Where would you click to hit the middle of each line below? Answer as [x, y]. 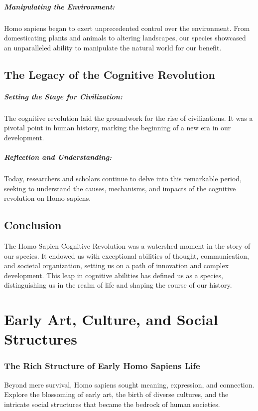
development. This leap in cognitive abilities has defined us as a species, [114, 275]
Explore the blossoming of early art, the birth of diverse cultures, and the [116, 394]
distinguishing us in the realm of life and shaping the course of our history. [118, 285]
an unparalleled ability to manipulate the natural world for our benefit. [113, 47]
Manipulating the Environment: [60, 6]
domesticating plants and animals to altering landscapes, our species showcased [125, 38]
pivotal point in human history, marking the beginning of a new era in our [118, 128]
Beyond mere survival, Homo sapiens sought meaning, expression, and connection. [129, 384]
